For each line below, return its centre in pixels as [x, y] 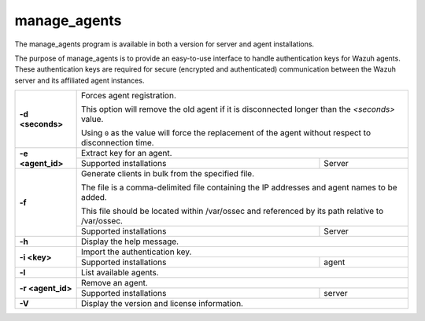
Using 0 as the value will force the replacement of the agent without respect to [226, 133]
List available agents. [120, 273]
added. [94, 197]
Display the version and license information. [162, 304]
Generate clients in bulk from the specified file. [168, 174]
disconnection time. [117, 143]
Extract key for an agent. [126, 153]
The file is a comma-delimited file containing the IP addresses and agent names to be [239, 187]
